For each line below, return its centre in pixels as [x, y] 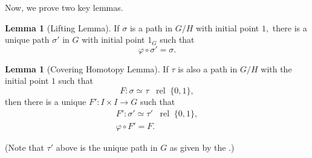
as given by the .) [202, 147]
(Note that [24, 147]
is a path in [151, 27]
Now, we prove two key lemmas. [64, 7]
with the [276, 68]
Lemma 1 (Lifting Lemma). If [62, 27]
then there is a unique [46, 101]
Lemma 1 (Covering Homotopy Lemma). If [87, 68]
